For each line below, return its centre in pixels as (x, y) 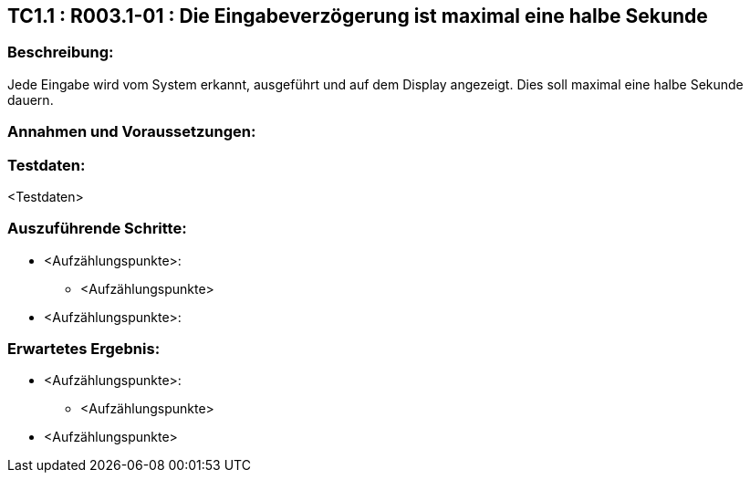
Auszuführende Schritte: (97, 229)
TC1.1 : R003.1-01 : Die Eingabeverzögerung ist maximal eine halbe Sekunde (358, 16)
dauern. (31, 99)
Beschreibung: (61, 52)
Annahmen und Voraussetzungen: (132, 132)
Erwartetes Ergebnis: (84, 349)
